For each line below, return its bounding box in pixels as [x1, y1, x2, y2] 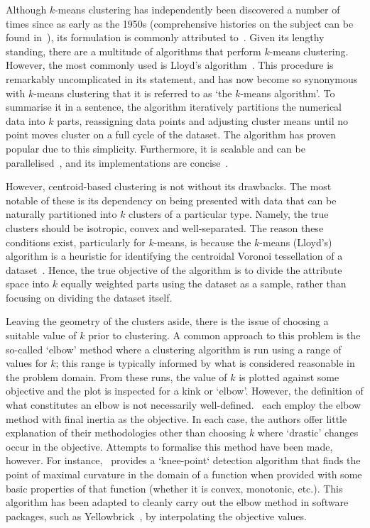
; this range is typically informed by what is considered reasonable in [55, 356, 355, 370]
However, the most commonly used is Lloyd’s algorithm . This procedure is [6, 57, 334, 72]
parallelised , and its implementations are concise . [6, 155, 229, 170]
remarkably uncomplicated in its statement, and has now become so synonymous [6, 71, 358, 86]
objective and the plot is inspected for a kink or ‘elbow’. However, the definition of [6, 383, 364, 398]
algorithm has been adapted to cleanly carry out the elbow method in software [6, 495, 349, 510]
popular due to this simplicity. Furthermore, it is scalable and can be [6, 141, 305, 155]
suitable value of [6, 328, 77, 343]
